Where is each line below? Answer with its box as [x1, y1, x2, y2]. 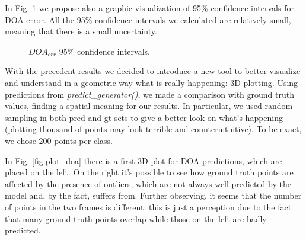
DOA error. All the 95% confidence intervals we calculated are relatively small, [5, 13, 291, 25]
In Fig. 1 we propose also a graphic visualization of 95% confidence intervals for [5, 2, 294, 14]
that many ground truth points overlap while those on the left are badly [5, 212, 267, 225]
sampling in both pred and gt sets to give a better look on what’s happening [5, 111, 283, 123]
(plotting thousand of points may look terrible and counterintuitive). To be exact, [5, 123, 302, 135]
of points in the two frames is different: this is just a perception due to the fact [5, 200, 292, 213]
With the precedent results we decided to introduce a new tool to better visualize [5, 65, 301, 77]
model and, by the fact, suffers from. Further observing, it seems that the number [5, 189, 302, 201]
